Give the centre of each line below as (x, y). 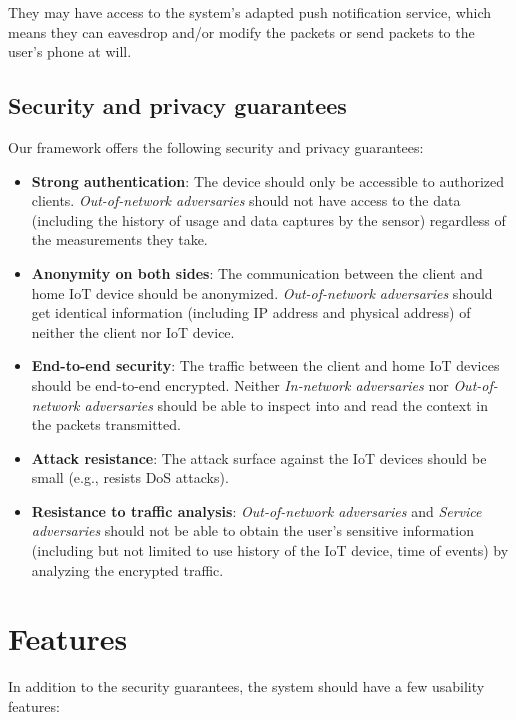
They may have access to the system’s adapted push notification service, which (250, 12)
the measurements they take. (119, 239)
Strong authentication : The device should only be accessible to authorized (268, 180)
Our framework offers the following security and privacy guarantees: (216, 146)
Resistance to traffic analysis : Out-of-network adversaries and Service (256, 510)
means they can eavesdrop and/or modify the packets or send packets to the (241, 31)
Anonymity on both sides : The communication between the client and (257, 272)
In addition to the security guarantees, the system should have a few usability (246, 686)
